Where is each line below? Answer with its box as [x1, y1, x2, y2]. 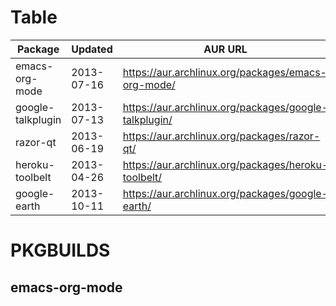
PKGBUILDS [10, 239, 111, 262]
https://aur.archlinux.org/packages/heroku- [122, 157, 329, 171]
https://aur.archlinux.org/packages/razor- [122, 129, 321, 143]
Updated [71, 42, 113, 56]
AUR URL [203, 42, 248, 56]
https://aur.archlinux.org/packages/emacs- [122, 65, 327, 79]
